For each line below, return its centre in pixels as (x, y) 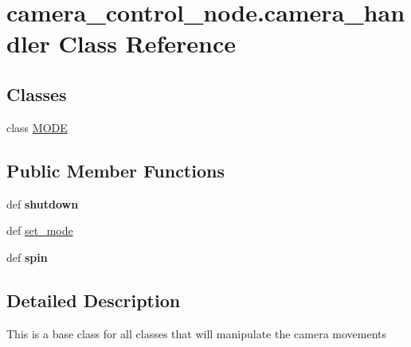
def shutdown (43, 203)
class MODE (37, 127)
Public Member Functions (115, 170)
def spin (27, 257)
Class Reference (147, 43)
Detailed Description (94, 300)
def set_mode (40, 230)
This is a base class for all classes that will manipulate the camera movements (197, 333)
